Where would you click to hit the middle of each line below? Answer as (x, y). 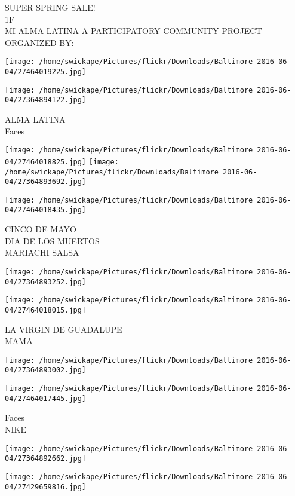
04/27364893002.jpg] (46, 370)
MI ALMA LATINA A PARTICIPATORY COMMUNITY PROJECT (133, 31)
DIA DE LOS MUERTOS (52, 241)
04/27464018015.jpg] (46, 310)
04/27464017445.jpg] (46, 398)
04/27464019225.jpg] (46, 72)
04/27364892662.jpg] (46, 459)
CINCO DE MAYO (41, 229)
